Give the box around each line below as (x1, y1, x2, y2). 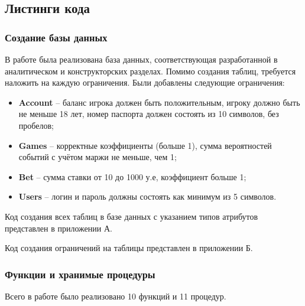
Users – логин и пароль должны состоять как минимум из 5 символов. (18, 190, 277, 203)
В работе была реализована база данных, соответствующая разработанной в (5, 53, 278, 65)
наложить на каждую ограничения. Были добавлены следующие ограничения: (5, 76, 285, 89)
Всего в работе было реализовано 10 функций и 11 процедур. (5, 289, 226, 302)
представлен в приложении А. (5, 222, 112, 234)
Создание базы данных (5, 30, 108, 44)
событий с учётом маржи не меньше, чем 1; (18, 151, 177, 163)
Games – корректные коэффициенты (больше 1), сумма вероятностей (18, 139, 272, 151)
